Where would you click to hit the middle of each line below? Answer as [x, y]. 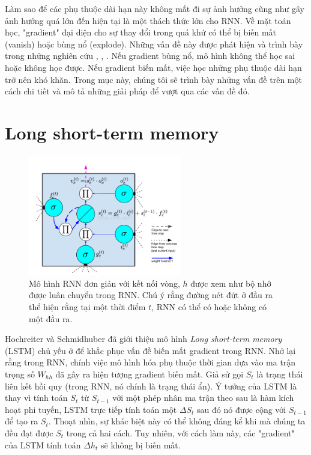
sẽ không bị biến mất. [141, 444]
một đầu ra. [51, 318]
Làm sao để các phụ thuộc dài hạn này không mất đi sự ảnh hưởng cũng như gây [155, 8]
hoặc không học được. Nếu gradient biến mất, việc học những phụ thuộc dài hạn [153, 67]
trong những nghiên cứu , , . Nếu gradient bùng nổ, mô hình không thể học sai [150, 56]
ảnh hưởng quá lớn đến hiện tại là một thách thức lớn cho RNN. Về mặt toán [148, 20]
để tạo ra [22, 421]
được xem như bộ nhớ [231, 283]
